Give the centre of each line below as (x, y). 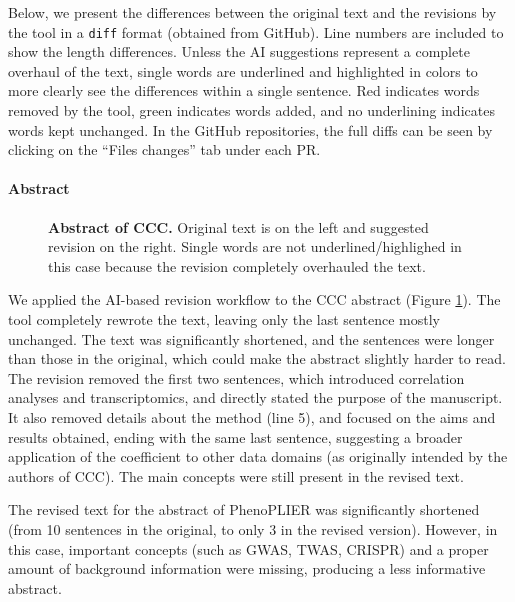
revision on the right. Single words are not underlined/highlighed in (255, 246)
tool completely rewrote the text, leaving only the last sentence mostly (224, 318)
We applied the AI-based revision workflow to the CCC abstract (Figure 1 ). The (254, 299)
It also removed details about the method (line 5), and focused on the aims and (252, 416)
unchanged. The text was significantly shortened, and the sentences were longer (251, 338)
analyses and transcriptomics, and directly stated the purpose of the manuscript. (255, 397)
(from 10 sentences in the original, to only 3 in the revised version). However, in (253, 528)
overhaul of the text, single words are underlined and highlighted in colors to (243, 70)
